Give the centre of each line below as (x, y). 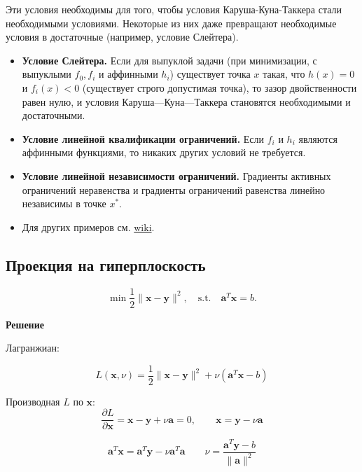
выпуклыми (47, 74)
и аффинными (128, 74)
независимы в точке (64, 203)
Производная (33, 401)
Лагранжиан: (33, 348)
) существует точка (210, 74)
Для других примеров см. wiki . (88, 227)
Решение (25, 324)
